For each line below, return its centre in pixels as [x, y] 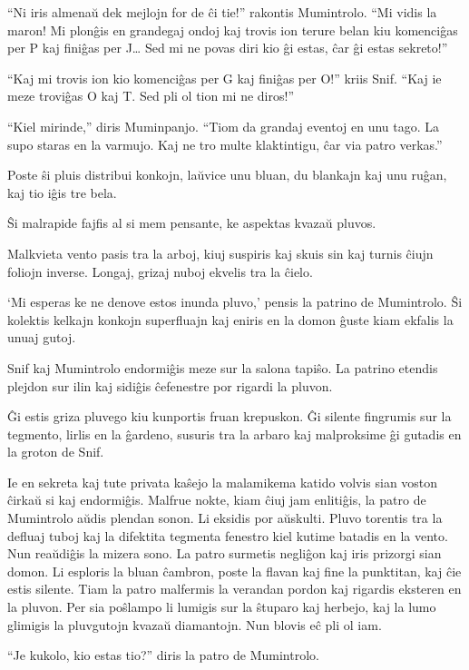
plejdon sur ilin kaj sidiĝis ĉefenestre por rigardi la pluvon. [170, 385]
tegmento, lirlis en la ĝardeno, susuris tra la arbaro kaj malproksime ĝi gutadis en [234, 434]
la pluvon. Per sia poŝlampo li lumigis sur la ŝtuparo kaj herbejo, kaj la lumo [222, 607]
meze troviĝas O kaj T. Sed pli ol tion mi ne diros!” [151, 96]
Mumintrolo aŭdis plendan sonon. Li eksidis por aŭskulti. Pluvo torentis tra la [225, 518]
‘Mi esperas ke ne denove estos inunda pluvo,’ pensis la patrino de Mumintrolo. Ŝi [235, 302]
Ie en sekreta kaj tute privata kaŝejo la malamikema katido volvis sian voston [223, 482]
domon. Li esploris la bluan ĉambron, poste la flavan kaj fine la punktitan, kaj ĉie [234, 571]
